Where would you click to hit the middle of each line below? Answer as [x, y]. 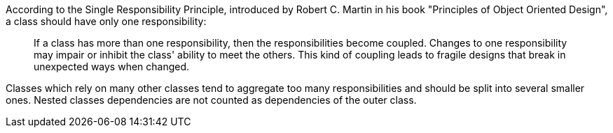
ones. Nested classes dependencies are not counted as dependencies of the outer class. [211, 100]
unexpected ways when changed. [112, 66]
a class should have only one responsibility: [106, 21]
